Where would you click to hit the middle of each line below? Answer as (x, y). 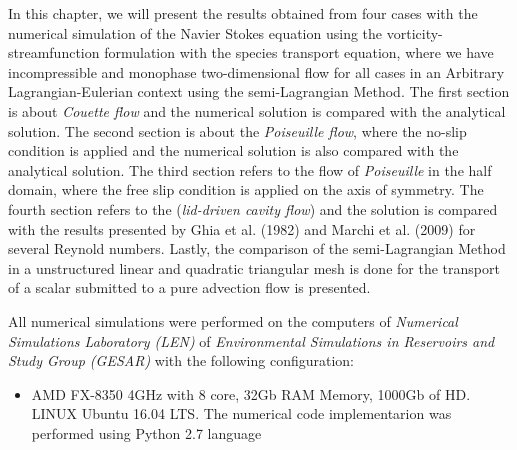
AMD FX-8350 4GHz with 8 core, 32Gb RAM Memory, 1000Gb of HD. (251, 393)
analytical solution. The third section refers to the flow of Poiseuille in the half (250, 169)
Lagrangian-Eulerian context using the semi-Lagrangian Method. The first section (259, 91)
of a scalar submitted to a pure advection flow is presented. (189, 287)
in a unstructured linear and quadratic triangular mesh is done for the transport (254, 267)
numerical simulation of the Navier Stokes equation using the (195, 32)
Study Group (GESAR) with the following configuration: (181, 360)
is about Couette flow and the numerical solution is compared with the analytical (257, 110)
